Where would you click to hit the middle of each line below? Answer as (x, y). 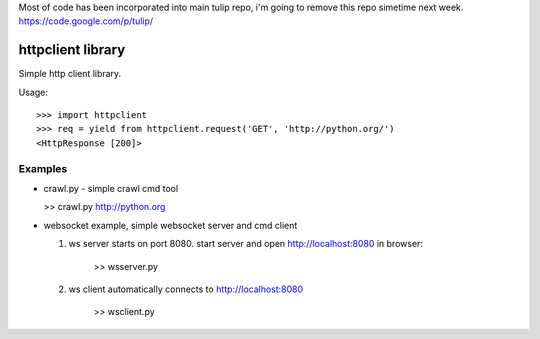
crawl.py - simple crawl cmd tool (111, 188)
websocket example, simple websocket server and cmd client (170, 225)
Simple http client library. (70, 74)
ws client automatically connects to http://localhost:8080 (186, 289)
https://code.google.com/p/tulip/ (86, 21)
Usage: (33, 92)
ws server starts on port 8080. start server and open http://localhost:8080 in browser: (246, 244)
